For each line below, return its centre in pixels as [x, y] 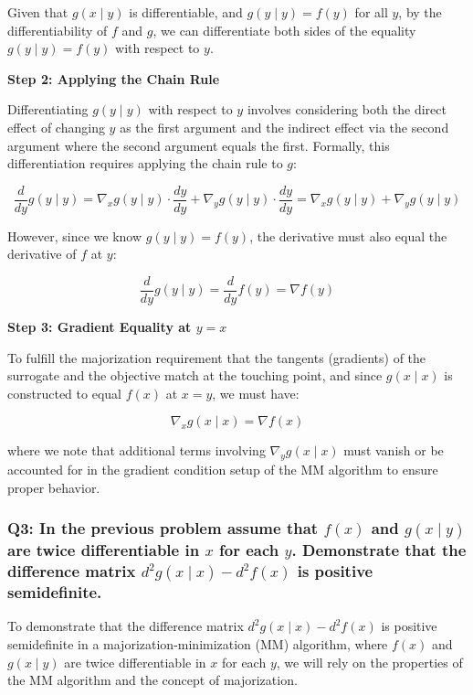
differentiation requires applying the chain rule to [145, 163]
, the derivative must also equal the [348, 235]
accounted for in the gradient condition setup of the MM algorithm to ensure [223, 470]
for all [371, 12]
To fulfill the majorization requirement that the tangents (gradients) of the [217, 357]
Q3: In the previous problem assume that [163, 528]
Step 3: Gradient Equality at [100, 327]
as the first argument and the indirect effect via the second [284, 127]
